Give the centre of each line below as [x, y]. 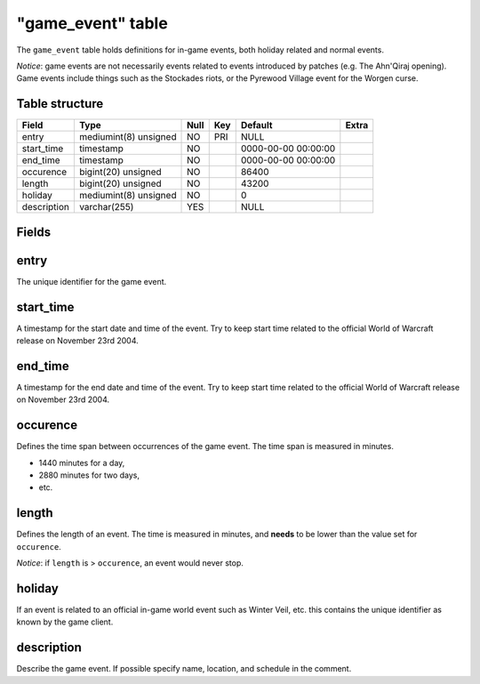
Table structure [60, 104]
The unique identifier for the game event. [92, 281]
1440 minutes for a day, [82, 463]
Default [256, 125]
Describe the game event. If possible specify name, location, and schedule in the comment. [184, 669]
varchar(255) [106, 207]
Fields [34, 232]
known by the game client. [65, 622]
